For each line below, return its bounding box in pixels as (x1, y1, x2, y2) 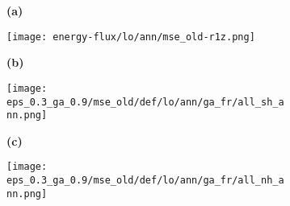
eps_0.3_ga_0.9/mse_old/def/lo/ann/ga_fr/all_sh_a (6, 96, 284, 108)
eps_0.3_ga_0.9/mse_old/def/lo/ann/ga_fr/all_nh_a (6, 175, 284, 187)
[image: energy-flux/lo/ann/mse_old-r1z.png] (6, 31, 255, 43)
